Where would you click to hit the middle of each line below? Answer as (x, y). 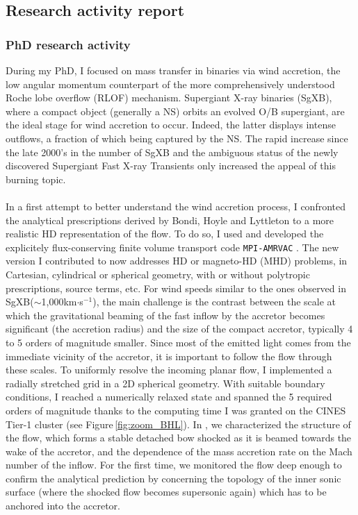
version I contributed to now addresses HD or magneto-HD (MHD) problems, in (177, 261)
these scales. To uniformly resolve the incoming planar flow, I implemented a (169, 370)
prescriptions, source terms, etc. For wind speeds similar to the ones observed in (176, 288)
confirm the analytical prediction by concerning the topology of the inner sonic (173, 478)
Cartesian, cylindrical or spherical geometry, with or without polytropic (158, 274)
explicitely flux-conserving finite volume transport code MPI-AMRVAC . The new (172, 247)
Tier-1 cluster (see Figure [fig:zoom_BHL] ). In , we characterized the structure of (178, 424)
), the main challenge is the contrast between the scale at (214, 302)
